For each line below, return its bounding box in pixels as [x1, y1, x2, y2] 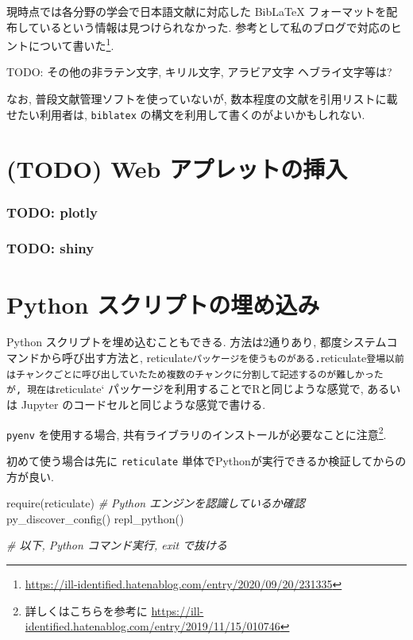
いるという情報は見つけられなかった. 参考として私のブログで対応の [39, 18, 391, 35]
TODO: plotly [6, 202, 98, 222]
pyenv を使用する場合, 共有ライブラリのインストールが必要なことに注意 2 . [6, 423, 387, 442]
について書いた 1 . [28, 35, 114, 53]
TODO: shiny [6, 238, 95, 258]
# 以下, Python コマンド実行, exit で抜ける [6, 537, 228, 553]
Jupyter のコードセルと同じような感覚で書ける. [21, 396, 266, 413]
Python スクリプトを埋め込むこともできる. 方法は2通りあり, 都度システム [6, 333, 387, 350]
